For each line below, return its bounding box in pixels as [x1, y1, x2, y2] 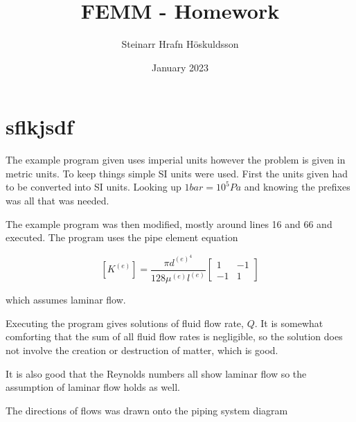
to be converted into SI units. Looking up [6, 179, 181, 194]
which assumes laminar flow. [6, 292, 126, 307]
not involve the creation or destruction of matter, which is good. [6, 342, 278, 357]
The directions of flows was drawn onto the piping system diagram [6, 403, 288, 417]
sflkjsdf [6, 112, 73, 141]
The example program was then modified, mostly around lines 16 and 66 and [6, 216, 332, 231]
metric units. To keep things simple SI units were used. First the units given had [6, 166, 348, 180]
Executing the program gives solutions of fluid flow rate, [6, 315, 244, 330]
